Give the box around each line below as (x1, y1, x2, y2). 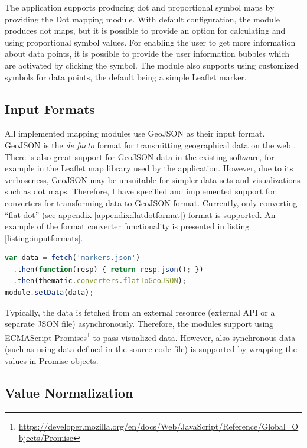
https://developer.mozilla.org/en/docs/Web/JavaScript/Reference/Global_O (18, 420, 299, 432)
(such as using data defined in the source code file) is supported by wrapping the (5, 343, 297, 355)
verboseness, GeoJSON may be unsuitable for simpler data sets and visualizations (5, 173, 301, 186)
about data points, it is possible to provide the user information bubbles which (5, 47, 290, 60)
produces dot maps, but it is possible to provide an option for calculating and (5, 24, 286, 37)
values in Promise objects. (5, 354, 99, 366)
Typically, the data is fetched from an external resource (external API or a (5, 306, 275, 318)
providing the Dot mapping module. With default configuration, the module (5, 12, 280, 25)
